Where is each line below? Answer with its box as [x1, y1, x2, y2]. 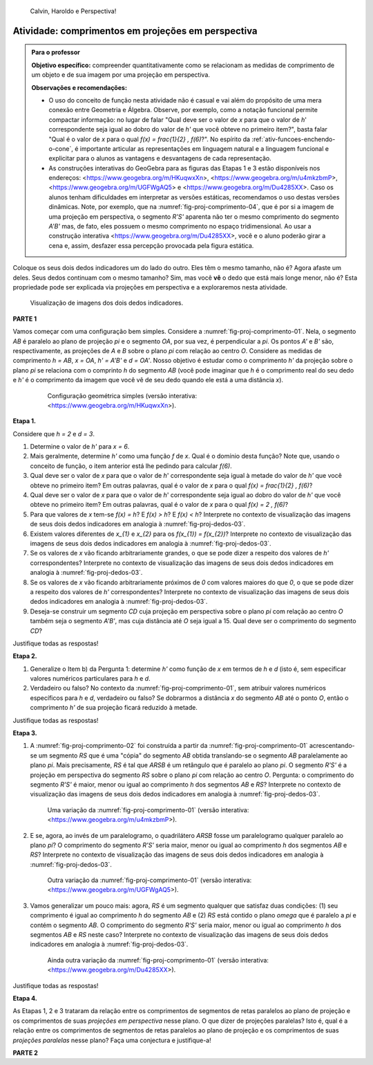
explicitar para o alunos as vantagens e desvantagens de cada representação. [48, 154, 272, 163]
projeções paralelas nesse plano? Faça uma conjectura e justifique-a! [12, 1036, 211, 1044]
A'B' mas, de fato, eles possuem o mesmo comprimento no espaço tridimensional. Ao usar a [48, 222, 312, 231]
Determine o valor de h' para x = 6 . [30, 442, 130, 451]
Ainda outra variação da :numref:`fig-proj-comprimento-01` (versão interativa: [47, 956, 269, 964]
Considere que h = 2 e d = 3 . [12, 429, 95, 438]
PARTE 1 [12, 314, 37, 323]
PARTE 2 [12, 1048, 38, 1057]
